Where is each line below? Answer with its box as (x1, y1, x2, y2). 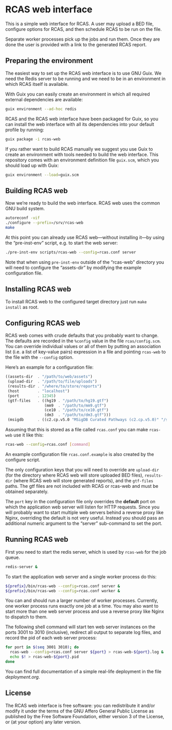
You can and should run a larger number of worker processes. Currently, (5, 597, 159, 604)
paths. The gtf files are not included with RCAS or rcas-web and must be (5, 483, 159, 489)
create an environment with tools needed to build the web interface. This (5, 151, 159, 157)
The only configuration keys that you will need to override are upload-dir (5, 466, 159, 472)
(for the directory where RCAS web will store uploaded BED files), (5, 472, 144, 478)
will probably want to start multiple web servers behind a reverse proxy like (5, 509, 164, 515)
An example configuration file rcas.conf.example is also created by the (5, 451, 155, 457)
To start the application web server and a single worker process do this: (5, 573, 157, 579)
